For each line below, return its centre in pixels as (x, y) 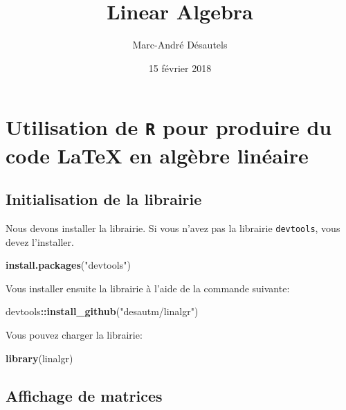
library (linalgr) (39, 358)
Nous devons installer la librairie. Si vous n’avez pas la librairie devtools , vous (173, 228)
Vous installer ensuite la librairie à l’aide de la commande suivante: (148, 288)
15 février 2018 (180, 68)
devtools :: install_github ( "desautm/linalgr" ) (102, 311)
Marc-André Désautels (180, 45)
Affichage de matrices (84, 395)
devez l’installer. (40, 241)
